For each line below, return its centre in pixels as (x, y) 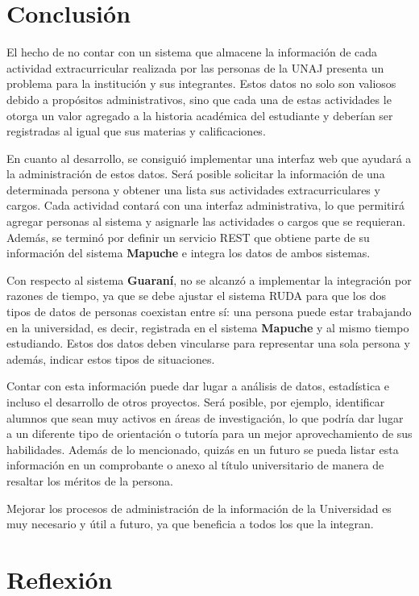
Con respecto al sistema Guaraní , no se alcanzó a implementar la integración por (209, 279)
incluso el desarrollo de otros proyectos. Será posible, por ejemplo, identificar (196, 402)
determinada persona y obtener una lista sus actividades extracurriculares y (193, 189)
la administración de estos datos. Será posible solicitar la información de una (196, 174)
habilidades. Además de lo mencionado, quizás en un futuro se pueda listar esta (203, 449)
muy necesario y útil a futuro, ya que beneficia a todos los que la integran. (190, 524)
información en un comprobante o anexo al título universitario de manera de (195, 465)
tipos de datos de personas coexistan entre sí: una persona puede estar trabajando (209, 312)
